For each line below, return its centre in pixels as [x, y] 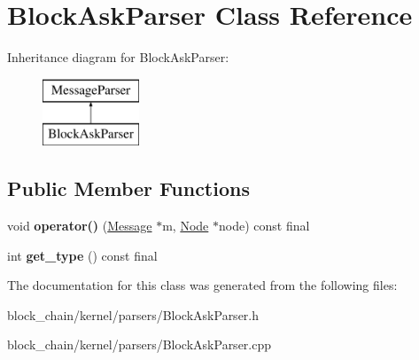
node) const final [264, 226]
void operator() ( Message [80, 226]
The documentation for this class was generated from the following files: [202, 285]
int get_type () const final [82, 255]
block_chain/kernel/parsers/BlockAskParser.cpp [140, 344]
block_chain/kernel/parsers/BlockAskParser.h [133, 314]
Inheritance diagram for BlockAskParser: [118, 57]
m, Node [186, 226]
